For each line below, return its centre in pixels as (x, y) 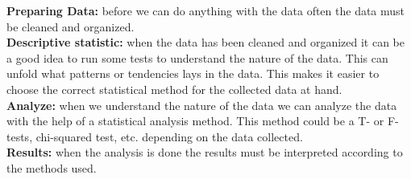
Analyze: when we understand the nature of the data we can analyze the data (202, 105)
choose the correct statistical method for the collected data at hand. (174, 89)
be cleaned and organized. (71, 26)
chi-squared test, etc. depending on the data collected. (169, 136)
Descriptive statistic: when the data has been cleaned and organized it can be (205, 42)
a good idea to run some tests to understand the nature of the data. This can (197, 57)
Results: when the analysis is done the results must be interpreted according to (205, 152)
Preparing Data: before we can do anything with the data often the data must (206, 10)
